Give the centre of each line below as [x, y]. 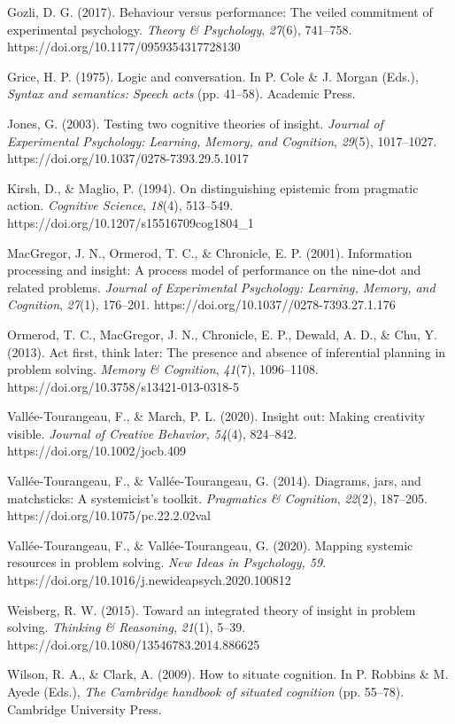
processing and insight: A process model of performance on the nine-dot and [214, 270]
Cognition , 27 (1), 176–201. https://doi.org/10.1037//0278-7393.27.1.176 [201, 304]
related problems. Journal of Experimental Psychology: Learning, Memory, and [221, 287]
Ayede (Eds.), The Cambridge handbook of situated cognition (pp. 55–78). [206, 691]
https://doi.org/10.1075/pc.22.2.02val [109, 515]
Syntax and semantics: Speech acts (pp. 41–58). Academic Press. [181, 93]
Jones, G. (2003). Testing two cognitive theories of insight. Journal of [195, 123]
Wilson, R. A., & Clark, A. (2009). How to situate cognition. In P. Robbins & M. [228, 674]
